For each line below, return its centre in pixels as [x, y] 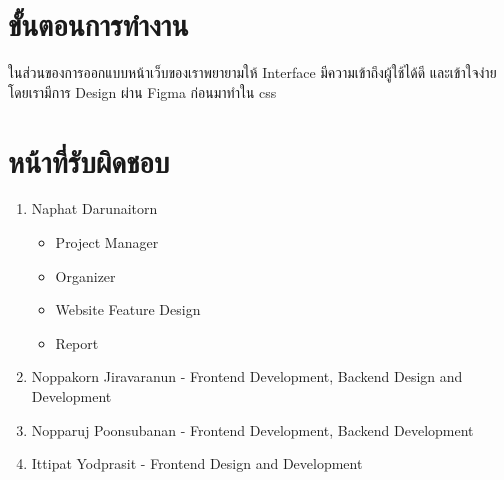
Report [77, 342]
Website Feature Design [128, 309]
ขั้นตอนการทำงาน [98, 24]
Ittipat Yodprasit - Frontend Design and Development [197, 463]
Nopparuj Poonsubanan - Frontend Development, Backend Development [252, 429]
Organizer [85, 275]
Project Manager [107, 242]
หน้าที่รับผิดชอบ [89, 160]
